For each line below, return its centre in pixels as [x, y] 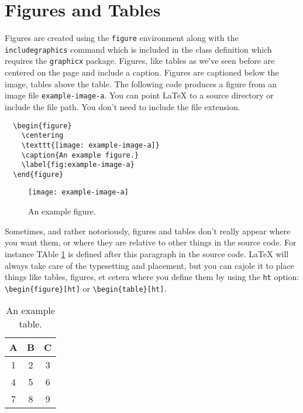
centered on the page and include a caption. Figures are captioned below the [142, 72]
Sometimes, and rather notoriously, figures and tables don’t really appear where [148, 231]
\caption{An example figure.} [80, 155]
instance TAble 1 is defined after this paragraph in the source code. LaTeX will [147, 253]
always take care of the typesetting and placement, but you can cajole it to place [149, 265]
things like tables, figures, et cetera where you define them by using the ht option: [152, 277]
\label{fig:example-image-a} [78, 165]
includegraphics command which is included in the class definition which [138, 49]
